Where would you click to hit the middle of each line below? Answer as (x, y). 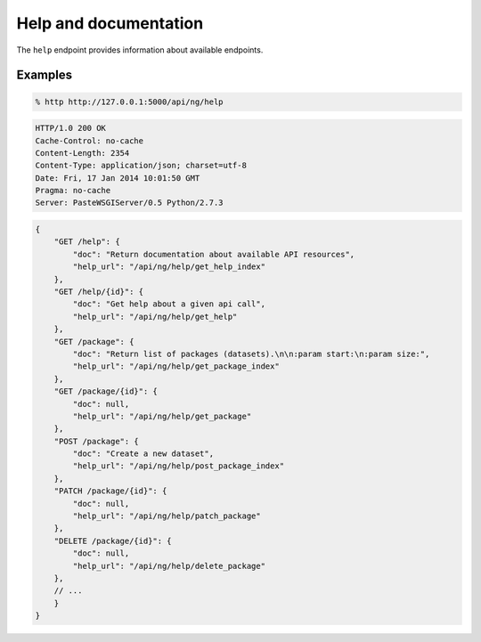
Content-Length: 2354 (82, 153)
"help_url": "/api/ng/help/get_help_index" (169, 267)
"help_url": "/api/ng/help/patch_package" (167, 516)
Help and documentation (110, 23)
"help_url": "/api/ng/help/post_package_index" (179, 466)
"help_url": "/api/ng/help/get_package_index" (176, 366)
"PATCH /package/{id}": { (110, 491)
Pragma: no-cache (73, 191)
